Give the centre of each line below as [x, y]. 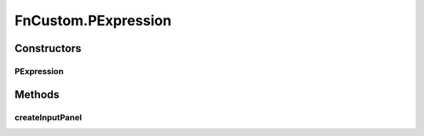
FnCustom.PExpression [93, 20]
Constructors [48, 48]
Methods [37, 94]
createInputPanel [48, 117]
